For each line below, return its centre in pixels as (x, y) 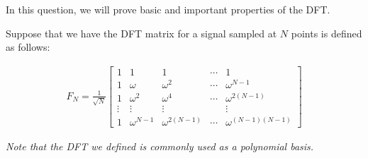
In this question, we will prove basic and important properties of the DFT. (168, 9)
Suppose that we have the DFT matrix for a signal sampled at (141, 33)
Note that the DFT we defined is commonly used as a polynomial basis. (160, 146)
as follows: (28, 47)
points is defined (327, 33)
